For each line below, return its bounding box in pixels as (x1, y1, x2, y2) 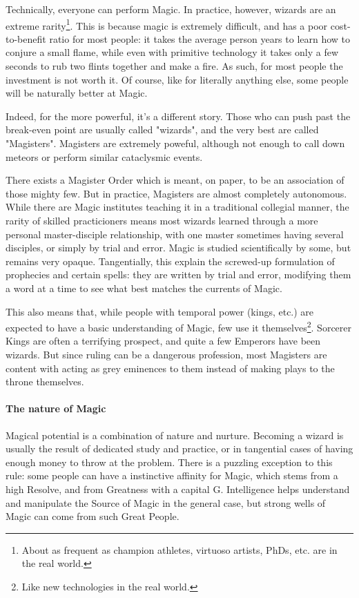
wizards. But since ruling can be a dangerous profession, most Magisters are (6, 347, 327, 361)
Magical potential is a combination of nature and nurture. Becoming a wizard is (6, 427, 344, 442)
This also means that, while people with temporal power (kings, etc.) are (6, 304, 314, 318)
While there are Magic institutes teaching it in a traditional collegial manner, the (6, 200, 349, 214)
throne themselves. (6, 374, 84, 389)
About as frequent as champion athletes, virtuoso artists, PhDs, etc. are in (21, 542, 338, 557)
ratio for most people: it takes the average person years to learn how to (49, 31, 351, 46)
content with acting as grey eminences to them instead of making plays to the (6, 360, 335, 375)
